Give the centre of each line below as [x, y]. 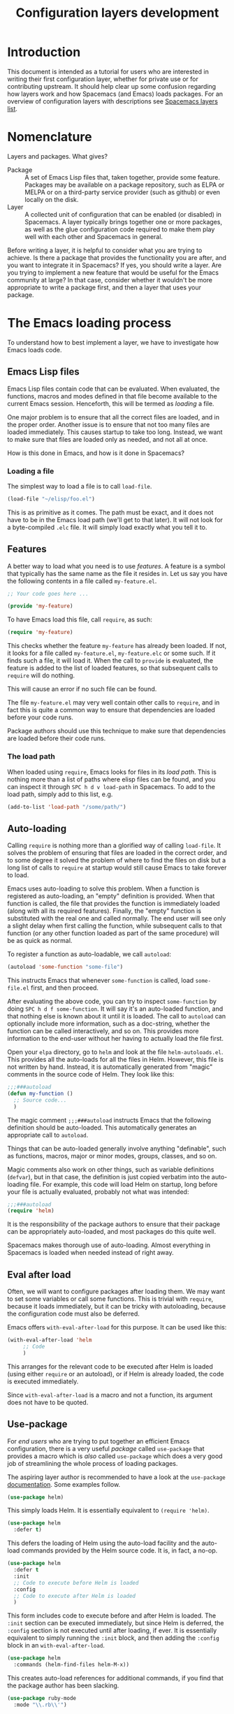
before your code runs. [40, 717]
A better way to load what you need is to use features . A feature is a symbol [116, 566]
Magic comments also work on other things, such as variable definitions [111, 1169]
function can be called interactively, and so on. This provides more [103, 1031]
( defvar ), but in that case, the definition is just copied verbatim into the [109, 1176]
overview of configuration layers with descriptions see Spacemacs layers [113, 101]
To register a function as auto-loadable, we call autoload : [89, 954]
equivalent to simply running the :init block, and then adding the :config [114, 1638]
